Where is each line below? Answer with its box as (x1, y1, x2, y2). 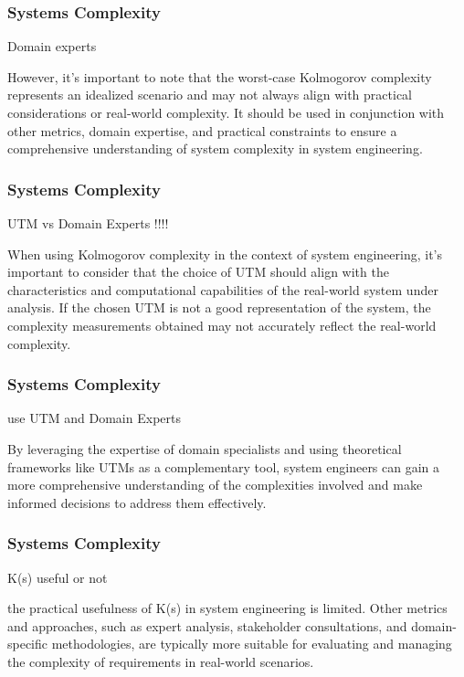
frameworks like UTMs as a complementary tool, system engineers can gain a (7, 457, 440, 476)
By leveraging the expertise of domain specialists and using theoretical (7, 439, 402, 458)
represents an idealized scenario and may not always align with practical (7, 85, 413, 104)
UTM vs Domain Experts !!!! (7, 214, 169, 232)
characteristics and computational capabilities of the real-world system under (7, 280, 438, 299)
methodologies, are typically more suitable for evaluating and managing (51, 634, 452, 653)
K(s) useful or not (7, 567, 108, 587)
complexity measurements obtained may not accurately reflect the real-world (7, 315, 437, 334)
